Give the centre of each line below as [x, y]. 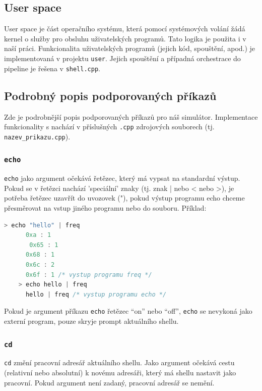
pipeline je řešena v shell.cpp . [52, 68]
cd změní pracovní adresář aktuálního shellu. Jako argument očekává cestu [119, 362]
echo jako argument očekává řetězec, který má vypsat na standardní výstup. [122, 178]
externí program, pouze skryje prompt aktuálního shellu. [91, 321]
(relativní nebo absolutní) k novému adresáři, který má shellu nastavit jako [120, 373]
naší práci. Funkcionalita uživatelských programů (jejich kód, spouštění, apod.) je [130, 48]
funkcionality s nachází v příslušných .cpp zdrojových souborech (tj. [109, 127]
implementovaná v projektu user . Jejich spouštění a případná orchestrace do [122, 58]
